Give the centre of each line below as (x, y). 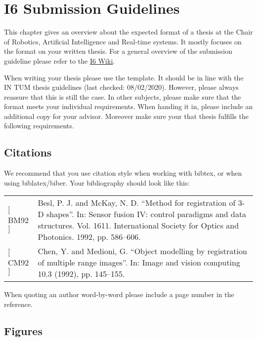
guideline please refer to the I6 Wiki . (60, 60)
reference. (19, 304)
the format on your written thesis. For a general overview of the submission (118, 51)
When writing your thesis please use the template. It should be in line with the (124, 77)
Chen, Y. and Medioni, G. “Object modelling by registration (142, 251)
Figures (23, 331)
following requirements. (39, 126)
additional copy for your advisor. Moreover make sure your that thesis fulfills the (126, 116)
